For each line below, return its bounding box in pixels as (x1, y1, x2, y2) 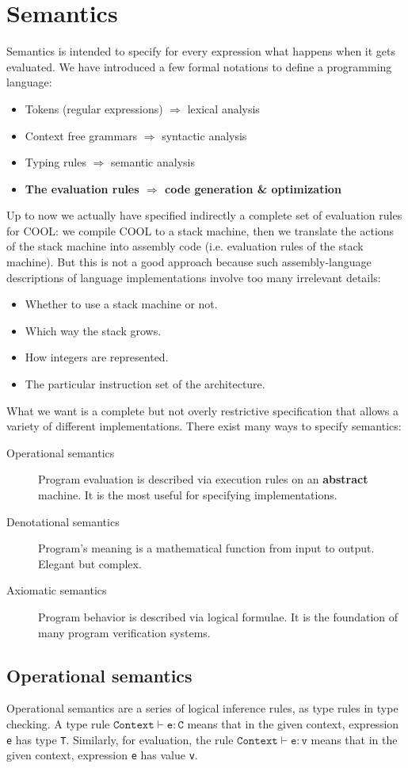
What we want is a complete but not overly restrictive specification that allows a (6, 402, 399, 418)
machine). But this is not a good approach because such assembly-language (6, 254, 372, 270)
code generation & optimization (165, 180, 341, 197)
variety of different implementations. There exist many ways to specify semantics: (6, 418, 402, 434)
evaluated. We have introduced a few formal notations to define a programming (6, 58, 392, 75)
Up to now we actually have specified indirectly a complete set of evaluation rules (6, 207, 402, 224)
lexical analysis (187, 100, 260, 117)
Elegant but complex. (38, 555, 142, 571)
